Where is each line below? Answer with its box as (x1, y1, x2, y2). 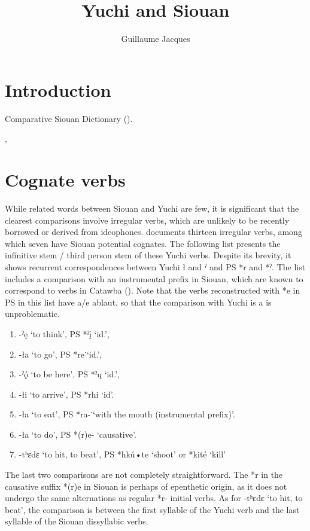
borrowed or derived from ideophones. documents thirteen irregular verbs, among (5, 225, 302, 238)
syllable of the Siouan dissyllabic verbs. (5, 515, 148, 527)
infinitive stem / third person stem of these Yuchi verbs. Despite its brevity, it (5, 249, 291, 261)
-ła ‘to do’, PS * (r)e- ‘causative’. (19, 428, 136, 440)
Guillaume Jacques (121, 32, 190, 45)
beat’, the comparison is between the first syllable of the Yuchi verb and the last (5, 503, 300, 515)
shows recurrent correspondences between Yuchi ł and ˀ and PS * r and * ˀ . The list (5, 260, 306, 273)
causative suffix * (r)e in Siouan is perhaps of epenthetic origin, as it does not (5, 480, 287, 492)
